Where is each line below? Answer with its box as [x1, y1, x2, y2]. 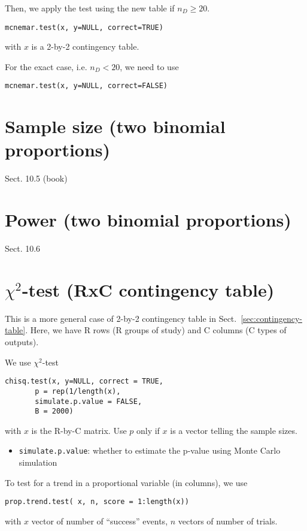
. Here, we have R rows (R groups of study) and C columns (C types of [25, 324, 287, 336]
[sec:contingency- [241, 312, 302, 324]
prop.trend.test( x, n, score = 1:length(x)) [5, 497, 189, 506]
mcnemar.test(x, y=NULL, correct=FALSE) [5, 82, 168, 90]
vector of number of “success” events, [31, 514, 168, 527]
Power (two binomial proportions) [5, 207, 291, 232]
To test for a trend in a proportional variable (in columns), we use [5, 476, 248, 488]
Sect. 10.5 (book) [5, 172, 68, 185]
